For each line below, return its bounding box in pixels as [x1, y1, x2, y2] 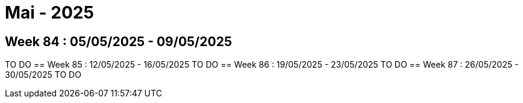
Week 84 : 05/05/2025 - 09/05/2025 [5, 34, 232, 49]
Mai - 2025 [5, 2, 94, 23]
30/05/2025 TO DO [5, 69, 81, 80]
